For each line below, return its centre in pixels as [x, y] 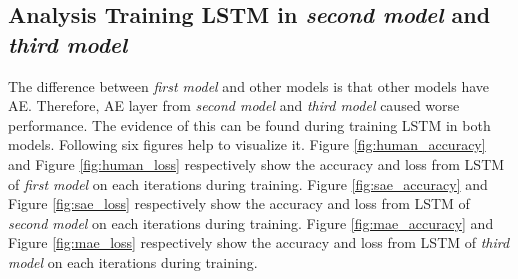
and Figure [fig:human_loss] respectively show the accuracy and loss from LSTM [256, 163]
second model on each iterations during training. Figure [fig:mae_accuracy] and [251, 222]
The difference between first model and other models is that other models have [249, 85]
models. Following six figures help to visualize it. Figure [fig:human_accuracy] [247, 144]
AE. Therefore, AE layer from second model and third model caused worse [234, 105]
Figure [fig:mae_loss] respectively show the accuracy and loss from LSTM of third [259, 242]
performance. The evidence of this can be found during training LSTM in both [249, 124]
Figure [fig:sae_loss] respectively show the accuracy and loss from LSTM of [239, 203]
